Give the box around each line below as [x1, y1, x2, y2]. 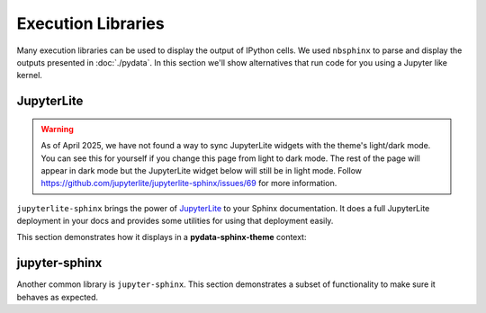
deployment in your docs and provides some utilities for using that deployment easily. [16, 216, 334, 227]
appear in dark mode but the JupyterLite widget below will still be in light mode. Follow [40, 165, 363, 175]
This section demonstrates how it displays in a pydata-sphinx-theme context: [16, 232, 307, 243]
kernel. [16, 70, 42, 81]
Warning [40, 123, 74, 134]
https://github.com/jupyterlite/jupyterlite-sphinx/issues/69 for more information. [40, 178, 337, 189]
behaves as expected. [16, 291, 99, 302]
